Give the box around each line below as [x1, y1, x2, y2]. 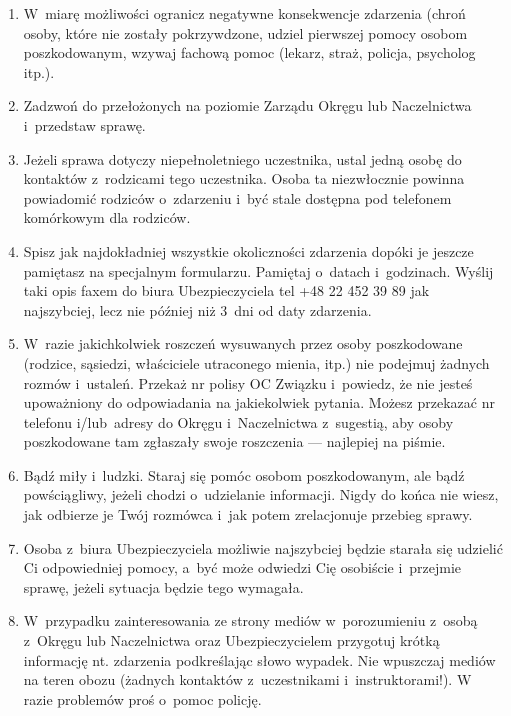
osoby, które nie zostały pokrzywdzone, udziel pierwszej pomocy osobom [23, 22, 468, 43]
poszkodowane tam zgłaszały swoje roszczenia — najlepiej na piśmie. [23, 431, 446, 452]
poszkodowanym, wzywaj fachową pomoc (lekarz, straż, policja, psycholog [23, 42, 476, 63]
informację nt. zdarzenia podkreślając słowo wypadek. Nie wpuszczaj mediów [23, 649, 496, 670]
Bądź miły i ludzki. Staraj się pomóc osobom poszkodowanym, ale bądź [23, 464, 465, 485]
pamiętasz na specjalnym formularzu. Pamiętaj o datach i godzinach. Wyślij [23, 260, 494, 281]
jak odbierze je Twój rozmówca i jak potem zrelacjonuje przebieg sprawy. [23, 504, 473, 525]
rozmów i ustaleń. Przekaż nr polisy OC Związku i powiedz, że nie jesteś [23, 372, 473, 393]
